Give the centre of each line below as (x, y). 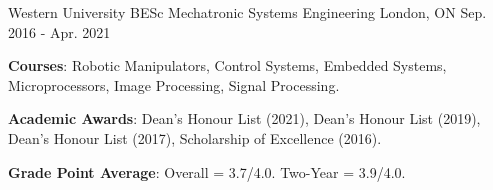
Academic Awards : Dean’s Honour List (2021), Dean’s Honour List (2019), (244, 118)
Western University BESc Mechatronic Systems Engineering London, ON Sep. (247, 12)
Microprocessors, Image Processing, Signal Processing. (174, 84)
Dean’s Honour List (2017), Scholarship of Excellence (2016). (195, 137)
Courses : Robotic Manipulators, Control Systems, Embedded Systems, (227, 65)
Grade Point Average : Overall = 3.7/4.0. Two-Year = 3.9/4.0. (207, 171)
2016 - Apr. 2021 (59, 31)
